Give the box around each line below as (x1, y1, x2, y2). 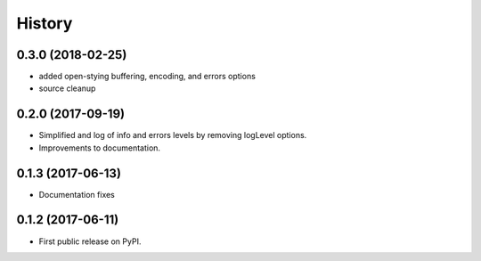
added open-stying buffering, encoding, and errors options (38, 71, 256, 82)
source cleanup (38, 83, 96, 94)
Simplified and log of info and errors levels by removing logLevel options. (38, 130, 307, 141)
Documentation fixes (38, 189, 116, 200)
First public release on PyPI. (38, 236, 142, 247)
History (16, 13, 73, 33)
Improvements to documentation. (38, 143, 160, 153)
